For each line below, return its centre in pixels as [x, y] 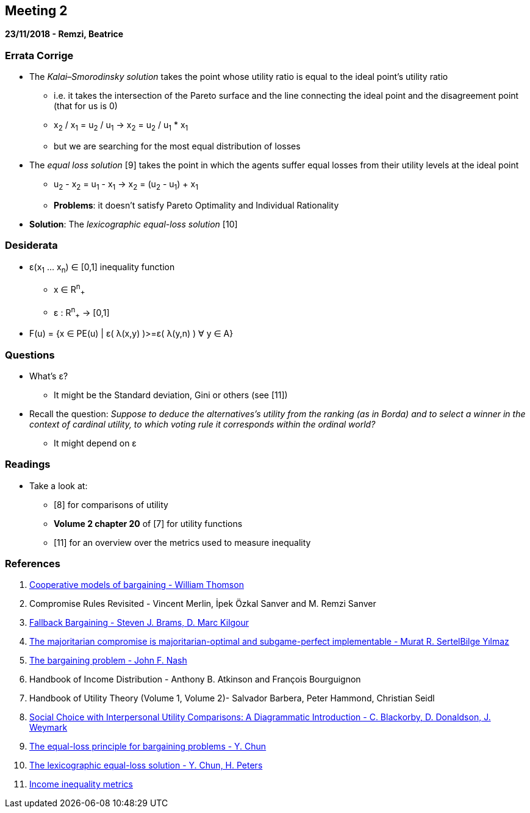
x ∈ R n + [70, 290]
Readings [28, 464]
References [33, 564]
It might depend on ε [95, 443]
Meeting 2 [36, 11]
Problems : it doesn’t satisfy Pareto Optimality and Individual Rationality [196, 205]
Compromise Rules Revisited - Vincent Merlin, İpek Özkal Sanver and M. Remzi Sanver [203, 604]
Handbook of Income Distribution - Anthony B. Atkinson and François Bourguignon [195, 679]
